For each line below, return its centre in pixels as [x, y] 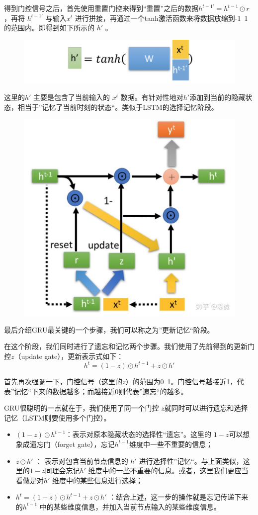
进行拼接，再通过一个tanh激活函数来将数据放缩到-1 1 [161, 18]
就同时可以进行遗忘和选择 [206, 408]
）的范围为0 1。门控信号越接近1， [181, 381]
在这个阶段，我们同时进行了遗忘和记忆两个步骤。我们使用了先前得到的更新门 [129, 346]
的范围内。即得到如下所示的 [49, 28]
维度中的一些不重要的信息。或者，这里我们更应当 [168, 471]
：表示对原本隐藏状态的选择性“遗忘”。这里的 [138, 434]
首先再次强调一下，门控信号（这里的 [63, 381]
